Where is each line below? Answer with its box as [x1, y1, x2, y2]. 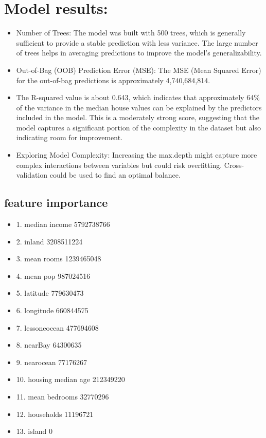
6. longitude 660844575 [16, 305, 88, 316]
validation [16, 169, 48, 180]
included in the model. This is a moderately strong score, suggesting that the [16, 112, 260, 123]
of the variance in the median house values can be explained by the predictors [16, 102, 262, 112]
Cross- [224, 159, 244, 170]
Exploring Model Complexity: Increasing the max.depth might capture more [16, 149, 257, 160]
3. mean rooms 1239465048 [16, 253, 101, 264]
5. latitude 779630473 [16, 288, 84, 298]
